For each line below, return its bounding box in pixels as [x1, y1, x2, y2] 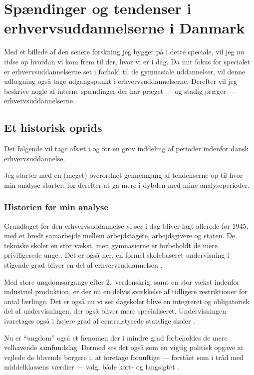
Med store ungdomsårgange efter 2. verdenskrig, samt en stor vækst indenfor [4, 276, 240, 287]
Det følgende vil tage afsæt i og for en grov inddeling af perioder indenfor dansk [4, 143, 249, 154]
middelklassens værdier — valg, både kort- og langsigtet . [4, 362, 180, 372]
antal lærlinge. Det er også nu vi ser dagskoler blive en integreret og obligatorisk [4, 296, 250, 306]
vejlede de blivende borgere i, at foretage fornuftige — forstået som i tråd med [4, 352, 244, 362]
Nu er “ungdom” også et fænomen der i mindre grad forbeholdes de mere [4, 332, 228, 343]
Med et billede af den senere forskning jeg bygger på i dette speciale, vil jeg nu [4, 46, 245, 57]
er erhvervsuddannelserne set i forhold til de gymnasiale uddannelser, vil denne [4, 66, 246, 76]
